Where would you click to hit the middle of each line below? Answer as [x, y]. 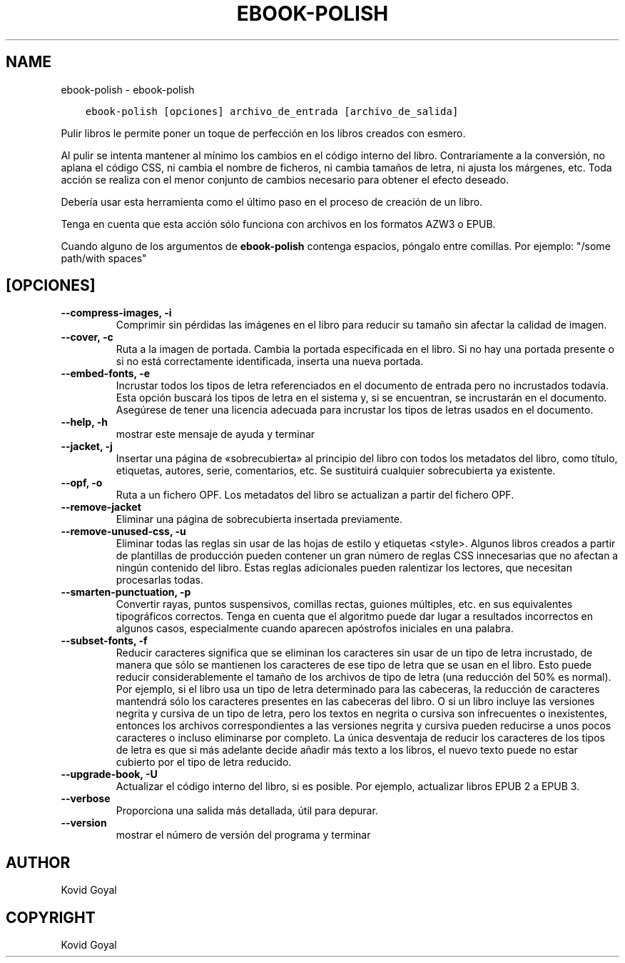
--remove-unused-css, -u [123, 532]
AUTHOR [38, 862]
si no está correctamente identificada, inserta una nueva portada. [270, 361]
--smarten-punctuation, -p [126, 592]
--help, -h [84, 422]
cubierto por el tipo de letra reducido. [204, 762]
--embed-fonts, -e [106, 374]
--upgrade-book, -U [109, 774]
